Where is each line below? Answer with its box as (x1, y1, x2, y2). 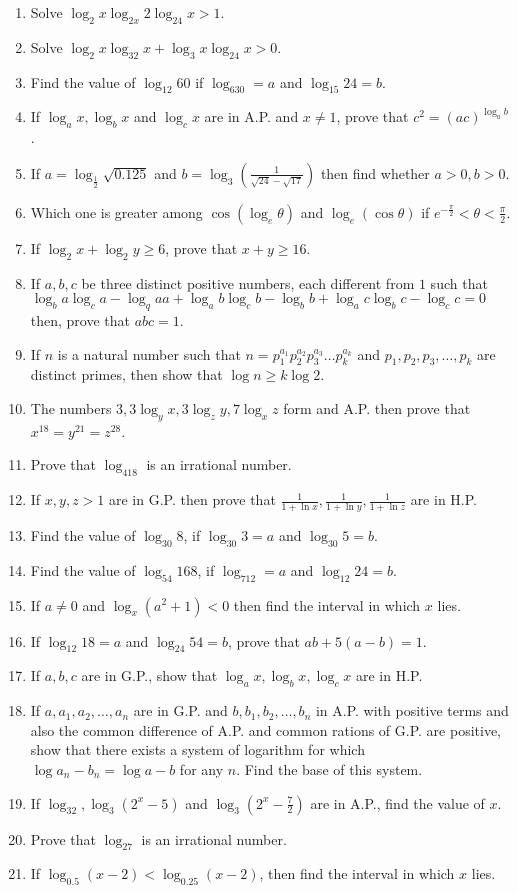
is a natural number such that (57, 343, 241, 364)
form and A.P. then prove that (283, 397, 471, 418)
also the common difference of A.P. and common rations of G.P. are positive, (30, 719, 502, 740)
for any (179, 758, 224, 779)
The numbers (30, 397, 112, 418)
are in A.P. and (204, 106, 299, 127)
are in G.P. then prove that (108, 489, 276, 510)
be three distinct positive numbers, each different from (81, 272, 415, 293)
